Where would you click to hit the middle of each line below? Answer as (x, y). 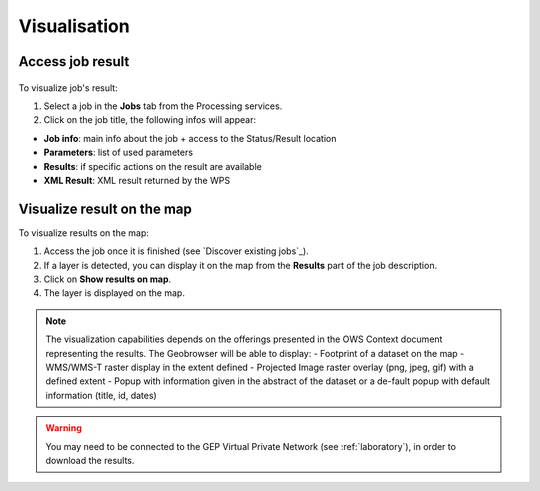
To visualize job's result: (68, 87)
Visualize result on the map (105, 208)
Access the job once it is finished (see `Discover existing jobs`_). (176, 251)
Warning (63, 428)
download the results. (90, 460)
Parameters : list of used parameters (118, 152)
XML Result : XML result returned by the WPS (136, 180)
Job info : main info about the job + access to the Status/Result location (190, 138)
